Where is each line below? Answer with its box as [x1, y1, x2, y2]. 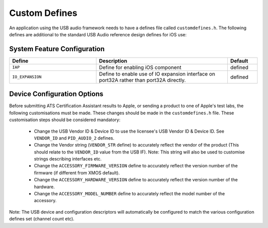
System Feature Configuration [9, 45, 105, 53]
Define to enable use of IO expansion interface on [99, 70, 215, 77]
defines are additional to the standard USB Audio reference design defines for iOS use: [9, 31, 187, 37]
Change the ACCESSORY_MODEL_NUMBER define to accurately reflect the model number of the [34, 191, 225, 197]
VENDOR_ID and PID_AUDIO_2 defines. [34, 135, 115, 141]
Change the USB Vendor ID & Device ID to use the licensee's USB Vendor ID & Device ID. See [34, 128, 224, 134]
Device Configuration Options [9, 90, 104, 98]
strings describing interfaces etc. [34, 156, 102, 162]
